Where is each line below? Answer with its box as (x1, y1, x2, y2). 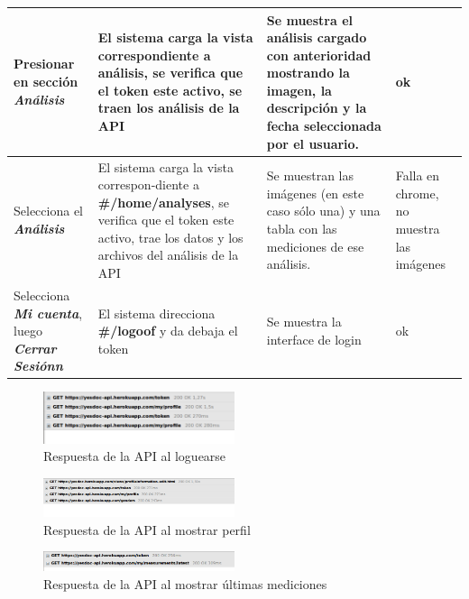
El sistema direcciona (97, 303, 216, 322)
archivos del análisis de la (97, 245, 239, 264)
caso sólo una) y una (266, 201, 381, 220)
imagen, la (266, 80, 332, 99)
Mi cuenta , (14, 303, 83, 322)
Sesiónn (14, 356, 63, 375)
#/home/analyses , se (97, 192, 229, 211)
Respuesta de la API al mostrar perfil (43, 520, 251, 539)
